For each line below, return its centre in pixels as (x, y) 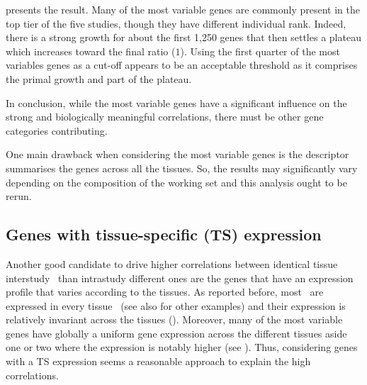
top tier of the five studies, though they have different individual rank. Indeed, (176, 23)
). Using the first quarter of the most (260, 51)
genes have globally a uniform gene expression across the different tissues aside (176, 333)
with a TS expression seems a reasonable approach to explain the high (158, 361)
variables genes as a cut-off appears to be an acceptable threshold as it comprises (182, 65)
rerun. (19, 196)
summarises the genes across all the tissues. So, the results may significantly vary (182, 168)
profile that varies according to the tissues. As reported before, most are (165, 292)
